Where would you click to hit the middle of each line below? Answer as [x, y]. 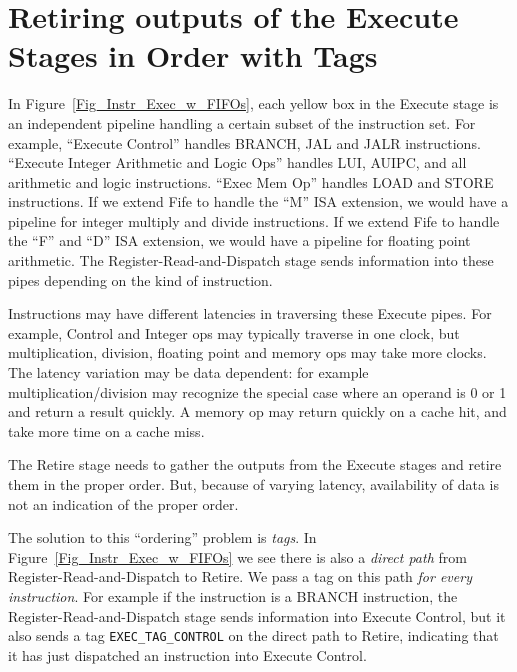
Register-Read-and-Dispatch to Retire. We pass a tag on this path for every [240, 576]
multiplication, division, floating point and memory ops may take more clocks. [247, 352]
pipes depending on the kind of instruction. [140, 279]
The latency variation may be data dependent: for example [188, 372]
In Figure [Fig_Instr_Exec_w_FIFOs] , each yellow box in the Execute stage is [253, 103]
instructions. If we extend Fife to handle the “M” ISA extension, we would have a [258, 201]
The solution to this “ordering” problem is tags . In [162, 537]
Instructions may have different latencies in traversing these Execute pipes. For [250, 313]
